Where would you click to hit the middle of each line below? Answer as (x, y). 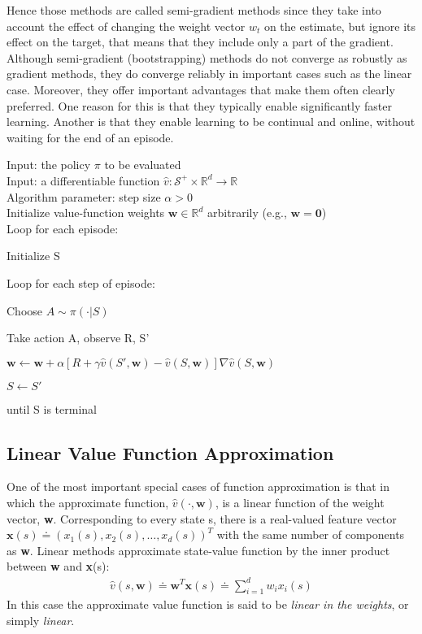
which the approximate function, (88, 503)
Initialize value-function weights (86, 213)
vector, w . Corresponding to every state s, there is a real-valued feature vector (202, 518)
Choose (25, 310)
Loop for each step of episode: (81, 282)
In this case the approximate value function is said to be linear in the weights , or (208, 604)
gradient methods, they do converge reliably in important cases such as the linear (209, 74)
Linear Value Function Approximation (170, 452)
